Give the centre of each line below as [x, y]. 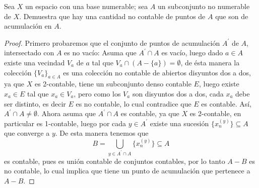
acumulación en [28, 26]
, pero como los [97, 93]
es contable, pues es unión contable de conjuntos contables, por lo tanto [115, 161]
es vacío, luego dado [192, 53]
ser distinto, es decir [35, 103]
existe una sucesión [179, 123]
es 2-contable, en [215, 113]
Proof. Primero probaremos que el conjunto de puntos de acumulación [112, 42]
